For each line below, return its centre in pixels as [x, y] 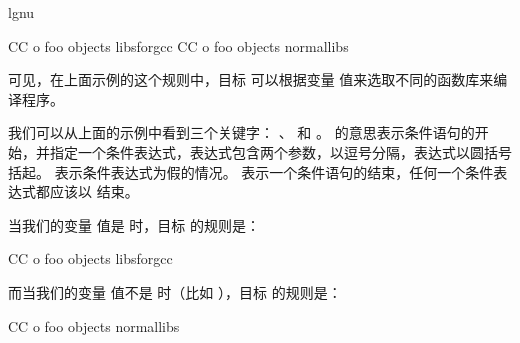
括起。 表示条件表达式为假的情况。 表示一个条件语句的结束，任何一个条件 [251, 171]
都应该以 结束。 [87, 191]
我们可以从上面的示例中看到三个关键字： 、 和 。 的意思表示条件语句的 [241, 132]
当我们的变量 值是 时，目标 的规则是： [134, 224]
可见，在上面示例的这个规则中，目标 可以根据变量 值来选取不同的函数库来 [251, 79]
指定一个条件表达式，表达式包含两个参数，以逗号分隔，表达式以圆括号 [280, 151]
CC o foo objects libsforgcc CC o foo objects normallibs [178, 45]
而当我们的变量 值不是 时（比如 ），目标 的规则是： [175, 291]
